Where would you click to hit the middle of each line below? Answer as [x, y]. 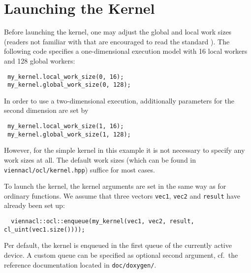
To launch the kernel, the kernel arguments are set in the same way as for [115, 186]
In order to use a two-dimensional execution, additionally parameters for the [119, 100]
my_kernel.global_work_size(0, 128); [69, 85]
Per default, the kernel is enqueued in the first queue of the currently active [118, 245]
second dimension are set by [46, 110]
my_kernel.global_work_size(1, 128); [69, 134]
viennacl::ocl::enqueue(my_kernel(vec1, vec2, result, [103, 221]
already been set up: [34, 205]
